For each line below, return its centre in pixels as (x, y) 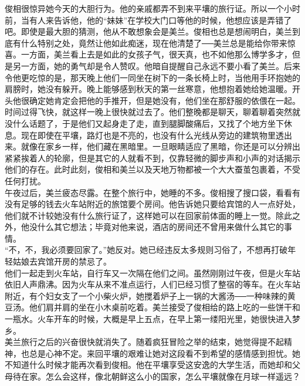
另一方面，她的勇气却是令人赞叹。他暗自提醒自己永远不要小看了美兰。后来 (156, 65)
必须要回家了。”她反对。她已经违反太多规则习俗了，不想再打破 (169, 250)
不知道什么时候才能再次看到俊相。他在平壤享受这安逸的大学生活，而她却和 (148, 365)
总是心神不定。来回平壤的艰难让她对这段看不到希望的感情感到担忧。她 (165, 353)
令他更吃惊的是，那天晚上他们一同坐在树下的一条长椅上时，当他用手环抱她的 (152, 77)
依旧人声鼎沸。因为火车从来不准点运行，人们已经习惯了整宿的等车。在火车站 (152, 284)
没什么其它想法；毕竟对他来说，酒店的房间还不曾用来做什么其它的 (156, 227)
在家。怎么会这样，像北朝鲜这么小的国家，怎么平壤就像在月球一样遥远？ (160, 376)
